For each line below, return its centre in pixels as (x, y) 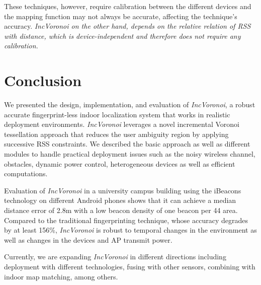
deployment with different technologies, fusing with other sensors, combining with (130, 266)
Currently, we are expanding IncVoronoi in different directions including (115, 257)
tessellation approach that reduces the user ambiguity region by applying (116, 134)
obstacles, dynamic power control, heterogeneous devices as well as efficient (120, 163)
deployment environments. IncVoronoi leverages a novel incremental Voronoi (122, 124)
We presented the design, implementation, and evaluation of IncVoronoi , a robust (130, 104)
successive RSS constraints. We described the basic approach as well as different (127, 144)
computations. (26, 173)
